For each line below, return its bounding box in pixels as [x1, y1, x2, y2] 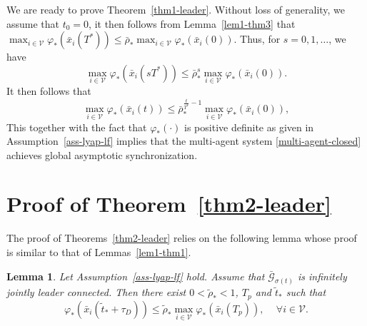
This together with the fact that [6, 119, 147, 134]
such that [286, 285, 326, 300]
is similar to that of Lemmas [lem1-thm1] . [6, 245, 191, 259]
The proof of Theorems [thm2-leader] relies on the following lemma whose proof [6, 230, 357, 245]
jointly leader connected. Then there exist [6, 285, 186, 300]
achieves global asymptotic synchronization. [6, 147, 198, 162]
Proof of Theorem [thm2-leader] [6, 189, 331, 218]
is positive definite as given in [184, 119, 314, 134]
